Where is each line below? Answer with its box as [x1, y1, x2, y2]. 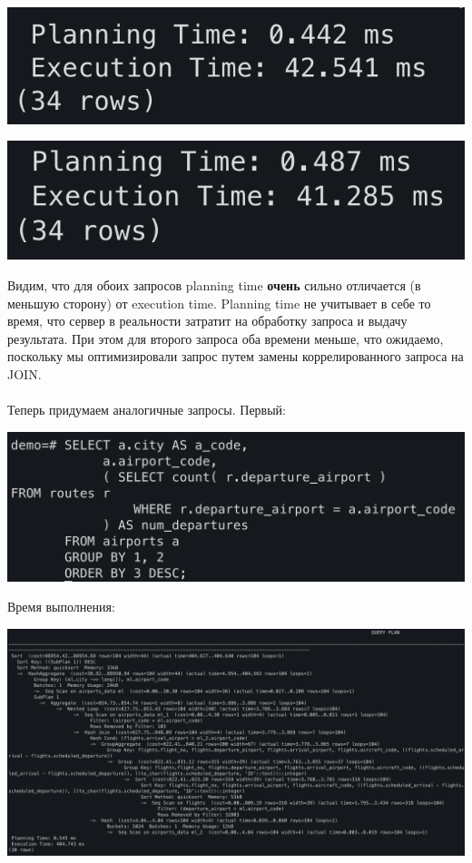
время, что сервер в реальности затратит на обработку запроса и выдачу [7, 311, 408, 330]
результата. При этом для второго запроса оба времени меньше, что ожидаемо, [7, 329, 444, 348]
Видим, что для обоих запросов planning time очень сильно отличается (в [7, 275, 421, 294]
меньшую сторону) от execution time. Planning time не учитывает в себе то [7, 293, 431, 312]
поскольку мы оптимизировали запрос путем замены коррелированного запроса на [7, 347, 464, 366]
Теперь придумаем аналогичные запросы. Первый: [7, 400, 286, 419]
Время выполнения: [7, 597, 115, 616]
